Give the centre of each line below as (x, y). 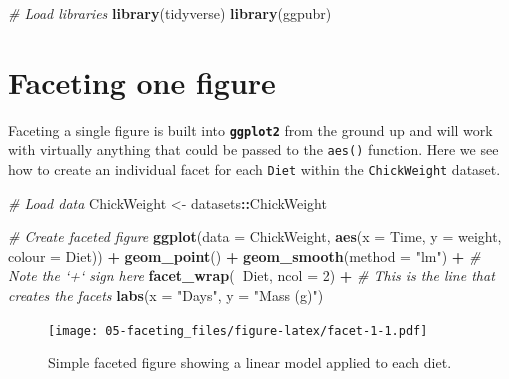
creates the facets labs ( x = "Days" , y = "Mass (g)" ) (166, 295)
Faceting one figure (142, 81)
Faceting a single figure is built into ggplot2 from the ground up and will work (250, 129)
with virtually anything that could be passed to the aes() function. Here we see (253, 149)
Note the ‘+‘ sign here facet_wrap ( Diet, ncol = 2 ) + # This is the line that (251, 275)
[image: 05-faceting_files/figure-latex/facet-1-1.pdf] (238, 330)
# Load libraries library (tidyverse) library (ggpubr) (170, 13)
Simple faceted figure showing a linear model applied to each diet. (250, 362)
